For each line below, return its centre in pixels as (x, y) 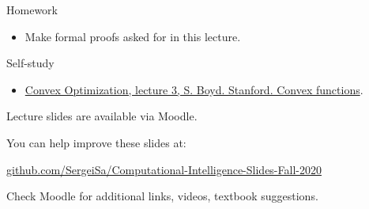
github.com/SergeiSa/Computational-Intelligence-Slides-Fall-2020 (164, 169)
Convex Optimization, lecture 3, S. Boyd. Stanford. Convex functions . (194, 89)
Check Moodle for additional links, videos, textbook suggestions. (162, 196)
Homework (32, 9)
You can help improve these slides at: (96, 142)
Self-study (30, 63)
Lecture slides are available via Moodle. (102, 116)
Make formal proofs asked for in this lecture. (133, 36)
